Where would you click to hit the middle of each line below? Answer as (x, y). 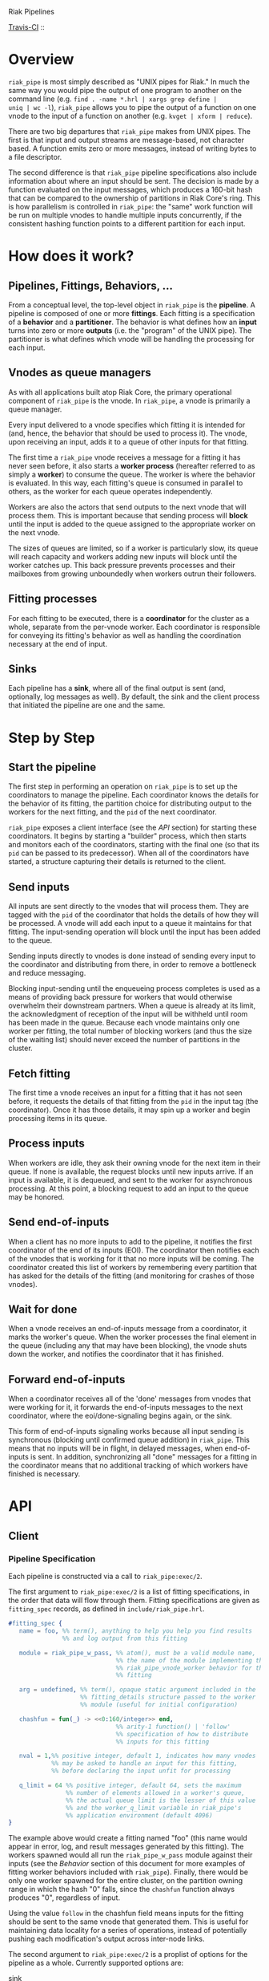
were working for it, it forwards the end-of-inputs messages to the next (126, 1407)
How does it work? (71, 256)
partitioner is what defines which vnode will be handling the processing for (131, 339)
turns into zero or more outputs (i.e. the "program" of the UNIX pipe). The (130, 330)
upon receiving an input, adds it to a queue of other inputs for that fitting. (128, 441)
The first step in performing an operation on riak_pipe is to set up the (123, 786)
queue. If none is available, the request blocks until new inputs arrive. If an (131, 1171)
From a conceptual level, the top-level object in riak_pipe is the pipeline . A (132, 305)
